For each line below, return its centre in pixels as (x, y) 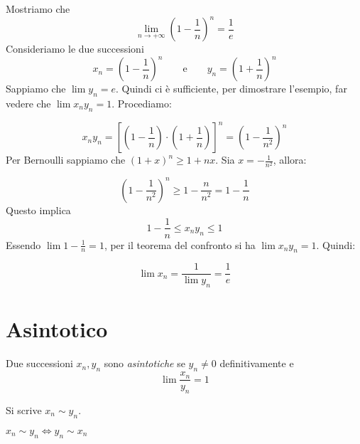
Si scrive (24, 410)
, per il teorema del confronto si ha (180, 244)
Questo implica (38, 210)
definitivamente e (257, 363)
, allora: (290, 160)
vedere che (28, 103)
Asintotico (57, 329)
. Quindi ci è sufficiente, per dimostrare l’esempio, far (231, 89)
